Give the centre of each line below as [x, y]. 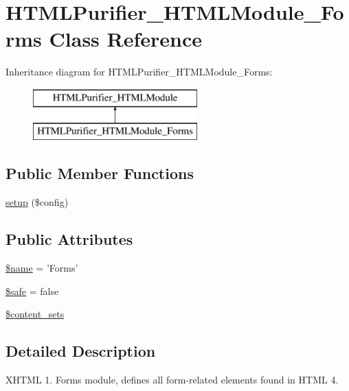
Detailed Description [81, 351]
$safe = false [32, 291]
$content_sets [35, 314]
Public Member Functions [100, 173]
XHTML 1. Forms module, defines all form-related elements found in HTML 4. [172, 380]
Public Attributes [69, 239]
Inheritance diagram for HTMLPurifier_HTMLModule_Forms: [139, 72]
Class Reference [126, 39]
